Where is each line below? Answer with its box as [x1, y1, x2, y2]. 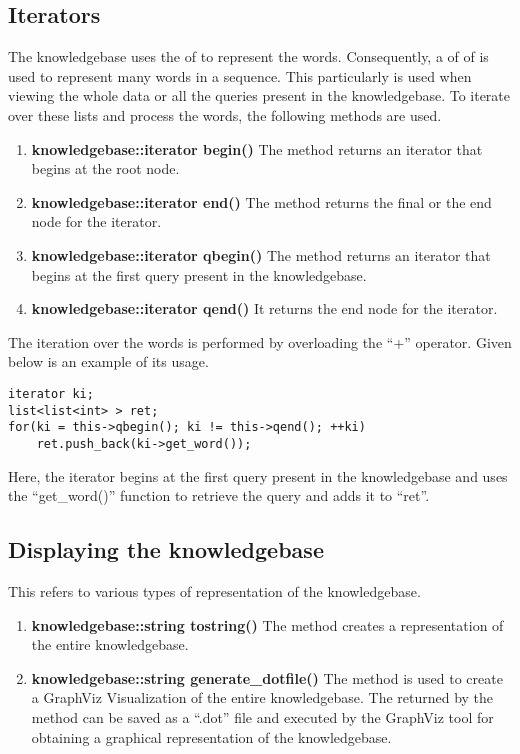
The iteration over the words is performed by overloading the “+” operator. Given [8, 331, 512, 352]
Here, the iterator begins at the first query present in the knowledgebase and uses [8, 465, 508, 486]
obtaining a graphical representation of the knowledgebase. [31, 726, 392, 747]
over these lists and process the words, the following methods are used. [8, 104, 442, 125]
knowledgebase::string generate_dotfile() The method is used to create [31, 667, 503, 688]
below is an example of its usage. [8, 351, 209, 372]
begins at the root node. [31, 158, 180, 179]
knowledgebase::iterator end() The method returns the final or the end [31, 191, 492, 212]
